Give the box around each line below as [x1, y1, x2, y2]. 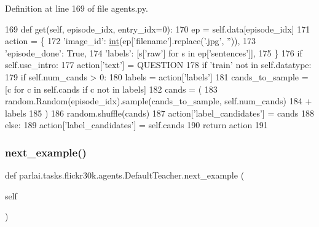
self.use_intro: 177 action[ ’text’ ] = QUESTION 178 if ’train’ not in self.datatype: [5, 58, 312, 71]
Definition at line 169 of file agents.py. [5, 2, 148, 14]
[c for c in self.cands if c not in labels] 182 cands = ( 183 [5, 82, 218, 95]
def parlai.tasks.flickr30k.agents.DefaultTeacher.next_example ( [5, 169, 245, 182]
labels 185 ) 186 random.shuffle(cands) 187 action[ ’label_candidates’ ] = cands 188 [5, 106, 314, 119]
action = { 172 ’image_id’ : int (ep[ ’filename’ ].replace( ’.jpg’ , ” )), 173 [5, 34, 256, 47]
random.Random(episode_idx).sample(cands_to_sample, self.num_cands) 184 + [5, 94, 312, 107]
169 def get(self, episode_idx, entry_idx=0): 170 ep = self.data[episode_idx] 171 [5, 22, 310, 35]
